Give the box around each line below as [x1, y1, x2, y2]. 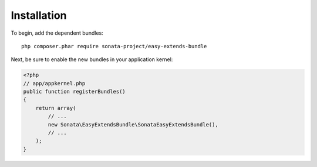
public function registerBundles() [23, 88, 126, 95]
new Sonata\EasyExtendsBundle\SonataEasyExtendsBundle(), [48, 121, 218, 128]
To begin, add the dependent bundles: [11, 29, 104, 36]
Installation [11, 9, 67, 22]
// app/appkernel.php [23, 80, 86, 86]
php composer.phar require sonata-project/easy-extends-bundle [21, 43, 207, 49]
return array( [35, 105, 76, 111]
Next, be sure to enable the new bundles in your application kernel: [11, 56, 173, 63]
